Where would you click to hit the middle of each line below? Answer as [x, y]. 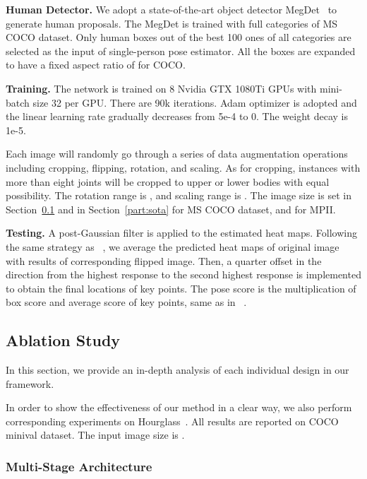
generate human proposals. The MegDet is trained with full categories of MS [172, 23]
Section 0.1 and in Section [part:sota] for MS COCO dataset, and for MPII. [171, 209]
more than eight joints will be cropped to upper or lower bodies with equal [168, 181]
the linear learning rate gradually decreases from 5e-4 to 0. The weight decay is [177, 116]
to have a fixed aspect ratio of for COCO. [96, 65]
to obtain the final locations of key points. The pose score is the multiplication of [181, 288]
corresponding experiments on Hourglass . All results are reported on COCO [172, 421]
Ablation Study [63, 340]
